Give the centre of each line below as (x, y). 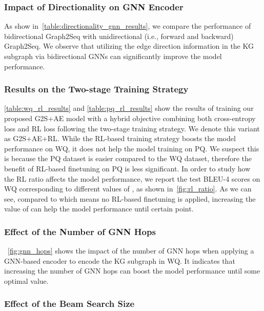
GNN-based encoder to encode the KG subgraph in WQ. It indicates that (120, 260)
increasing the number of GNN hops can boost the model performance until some (132, 271)
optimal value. (26, 280)
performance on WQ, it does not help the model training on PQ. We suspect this (132, 148)
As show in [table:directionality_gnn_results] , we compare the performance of (128, 26)
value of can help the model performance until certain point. (99, 209)
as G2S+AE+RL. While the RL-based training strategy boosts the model (120, 138)
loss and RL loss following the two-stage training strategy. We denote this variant (132, 128)
